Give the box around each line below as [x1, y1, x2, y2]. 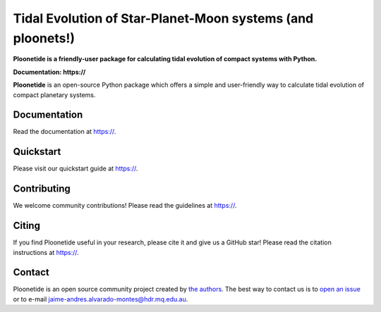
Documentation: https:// [13, 68, 86, 76]
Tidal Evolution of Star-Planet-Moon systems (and [13, 11, 314, 26]
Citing [13, 220, 40, 232]
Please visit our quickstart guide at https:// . [13, 164, 138, 173]
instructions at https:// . [13, 248, 79, 256]
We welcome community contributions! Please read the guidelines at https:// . [13, 201, 237, 210]
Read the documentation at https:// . [13, 127, 116, 136]
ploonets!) [13, 30, 75, 46]
